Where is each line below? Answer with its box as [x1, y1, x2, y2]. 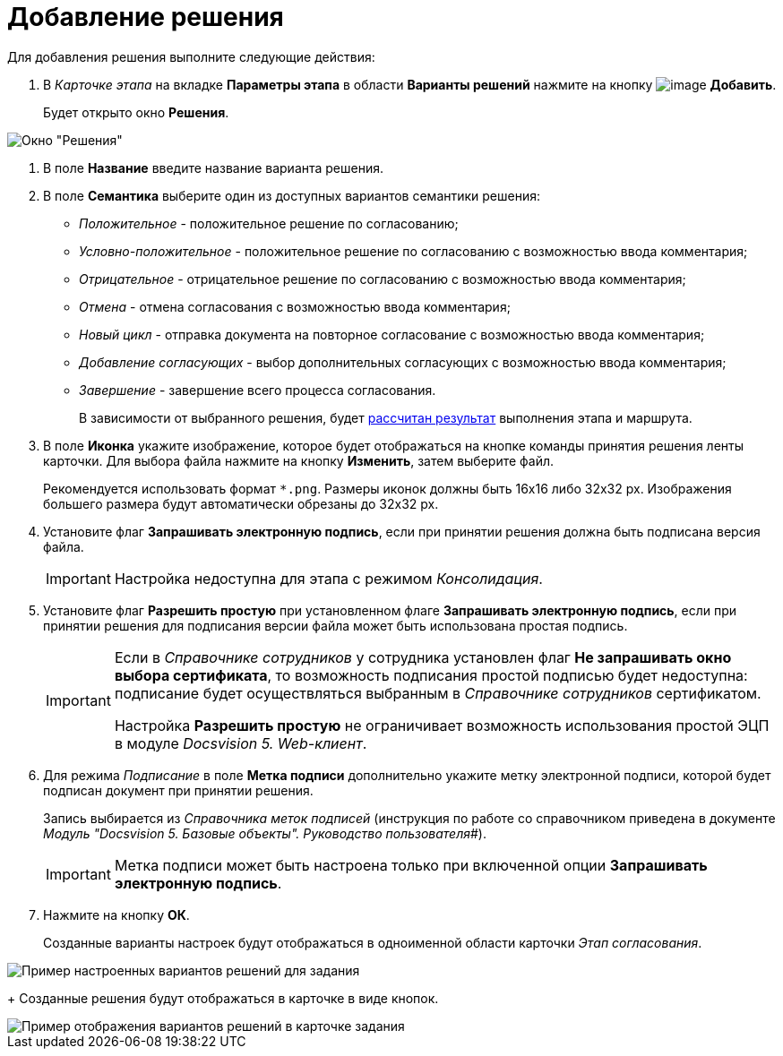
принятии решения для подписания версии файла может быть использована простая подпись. [43, 617, 628, 633]
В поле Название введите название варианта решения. [43, 159, 384, 176]
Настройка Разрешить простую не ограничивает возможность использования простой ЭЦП [114, 716, 770, 734]
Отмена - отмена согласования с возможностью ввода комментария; [79, 298, 511, 314]
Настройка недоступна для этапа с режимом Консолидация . [114, 569, 543, 588]
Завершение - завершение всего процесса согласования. [79, 382, 436, 398]
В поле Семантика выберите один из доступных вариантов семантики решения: [43, 187, 541, 203]
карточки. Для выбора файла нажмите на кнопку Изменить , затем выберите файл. [43, 452, 555, 468]
